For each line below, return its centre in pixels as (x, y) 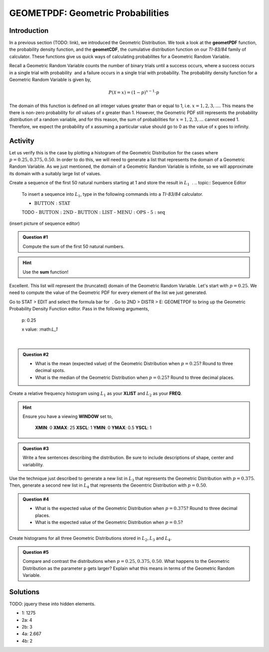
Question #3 (36, 448)
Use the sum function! (46, 272)
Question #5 (36, 552)
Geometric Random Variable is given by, (50, 80)
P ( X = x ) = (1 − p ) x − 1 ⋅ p (134, 92)
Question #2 (36, 354)
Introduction (29, 31)
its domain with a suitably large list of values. (55, 173)
